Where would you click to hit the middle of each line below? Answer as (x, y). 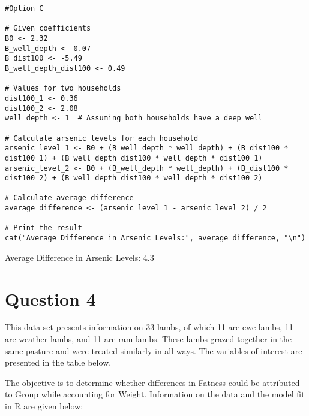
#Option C (24, 8)
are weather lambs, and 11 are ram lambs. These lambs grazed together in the (148, 339)
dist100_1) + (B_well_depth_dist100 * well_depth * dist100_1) (134, 158)
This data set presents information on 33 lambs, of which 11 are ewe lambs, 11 (149, 327)
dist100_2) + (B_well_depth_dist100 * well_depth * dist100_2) (134, 178)
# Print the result (43, 228)
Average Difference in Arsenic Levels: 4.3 (79, 257)
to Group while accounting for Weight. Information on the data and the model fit (155, 394)
